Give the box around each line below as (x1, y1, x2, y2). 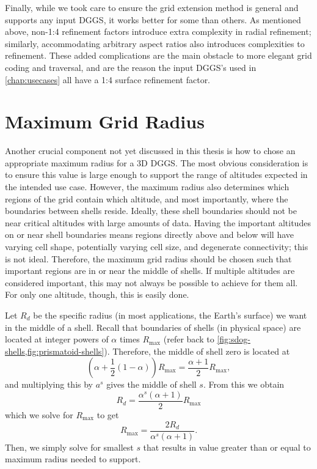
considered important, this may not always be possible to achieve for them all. (5, 276, 298, 289)
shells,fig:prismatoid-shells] (5, 344, 104, 357)
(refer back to (163, 333, 214, 345)
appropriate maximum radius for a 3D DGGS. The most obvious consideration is (5, 156, 308, 169)
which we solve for (5, 408, 73, 421)
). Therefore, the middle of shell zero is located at (104, 344, 290, 357)
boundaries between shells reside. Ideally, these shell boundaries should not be (5, 204, 297, 217)
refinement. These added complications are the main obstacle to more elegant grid (5, 49, 312, 62)
